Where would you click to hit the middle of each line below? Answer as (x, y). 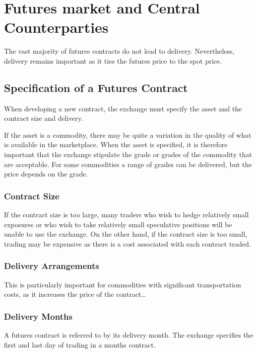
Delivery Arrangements (52, 266)
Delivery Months (38, 316)
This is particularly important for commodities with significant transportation (123, 284)
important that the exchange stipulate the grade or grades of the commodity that (128, 154)
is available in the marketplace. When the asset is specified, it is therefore (116, 144)
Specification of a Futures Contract (96, 87)
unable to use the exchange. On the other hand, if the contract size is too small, (126, 234)
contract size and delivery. (44, 118)
